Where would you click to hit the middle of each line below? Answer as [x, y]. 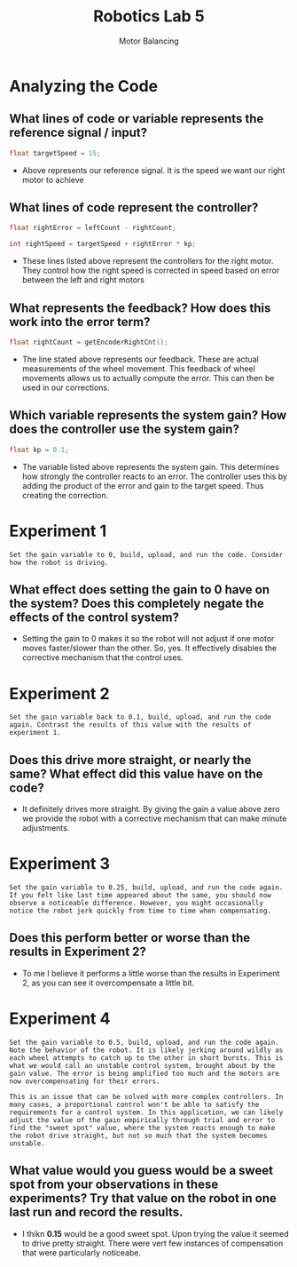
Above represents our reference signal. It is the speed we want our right [153, 170]
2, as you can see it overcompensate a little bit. [108, 983]
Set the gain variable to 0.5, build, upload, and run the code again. [144, 1042]
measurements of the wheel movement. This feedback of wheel [138, 368]
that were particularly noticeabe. [82, 1252]
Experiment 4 [60, 1018]
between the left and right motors [83, 280]
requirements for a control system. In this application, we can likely [146, 1112]
